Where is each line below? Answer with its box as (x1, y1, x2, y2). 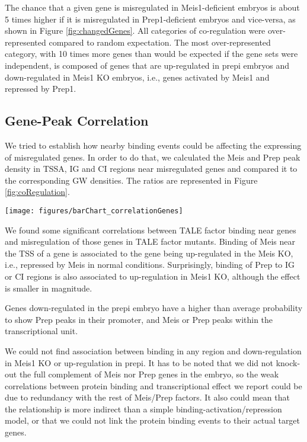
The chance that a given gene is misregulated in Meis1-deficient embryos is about (5, 1, 300, 13)
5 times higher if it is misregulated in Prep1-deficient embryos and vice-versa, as (5, 12, 296, 25)
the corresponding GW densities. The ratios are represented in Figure (5, 174, 258, 186)
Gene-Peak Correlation (5, 111, 149, 130)
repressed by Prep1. (5, 82, 76, 95)
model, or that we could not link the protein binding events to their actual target (5, 414, 300, 427)
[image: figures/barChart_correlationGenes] (5, 206, 183, 215)
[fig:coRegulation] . (5, 185, 70, 198)
